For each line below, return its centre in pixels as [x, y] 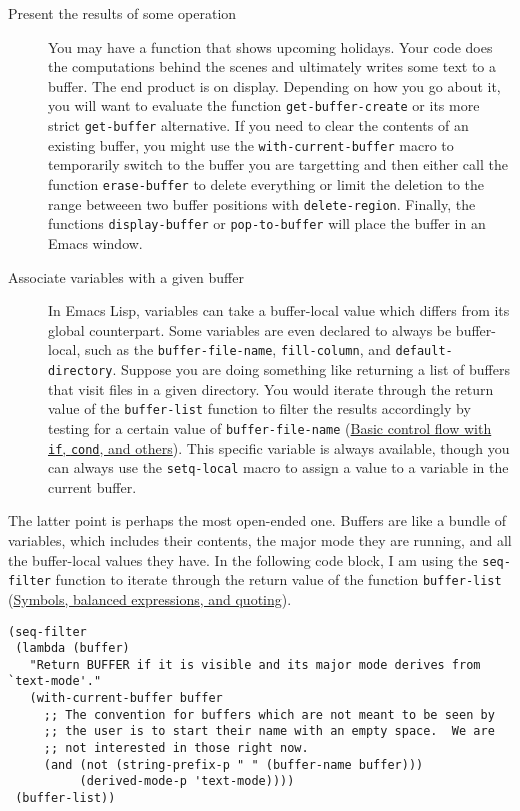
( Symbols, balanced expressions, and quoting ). [150, 598]
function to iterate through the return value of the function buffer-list [278, 579]
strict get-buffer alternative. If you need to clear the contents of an [258, 125]
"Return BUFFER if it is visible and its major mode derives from [255, 664]
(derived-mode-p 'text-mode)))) [187, 781]
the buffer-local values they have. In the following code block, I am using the [243, 559]
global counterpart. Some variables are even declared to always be [250, 329]
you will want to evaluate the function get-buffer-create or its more [264, 105]
